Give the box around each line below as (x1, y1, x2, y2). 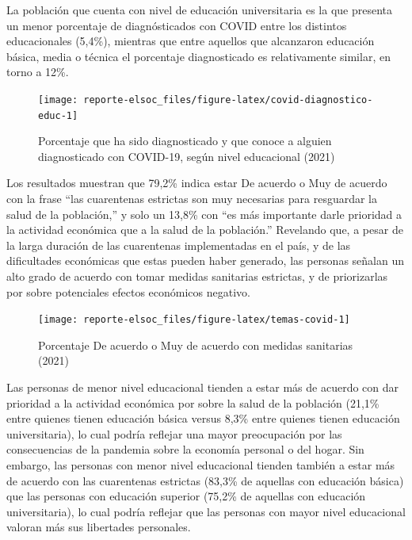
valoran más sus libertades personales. (6, 519, 191, 535)
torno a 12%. (6, 63, 69, 80)
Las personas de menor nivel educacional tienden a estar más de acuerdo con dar (6, 379, 399, 396)
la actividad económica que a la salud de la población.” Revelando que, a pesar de (6, 221, 403, 238)
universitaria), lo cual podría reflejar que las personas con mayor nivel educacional (6, 503, 406, 519)
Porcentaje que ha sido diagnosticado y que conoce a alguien (38, 132, 332, 149)
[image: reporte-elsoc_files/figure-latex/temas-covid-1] (38, 314, 350, 326)
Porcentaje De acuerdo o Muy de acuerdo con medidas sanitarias (38, 336, 353, 353)
